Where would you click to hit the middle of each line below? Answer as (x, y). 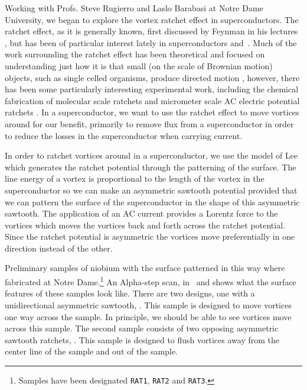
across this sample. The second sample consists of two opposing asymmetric (142, 328)
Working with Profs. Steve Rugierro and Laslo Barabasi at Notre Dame (134, 8)
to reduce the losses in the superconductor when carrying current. (124, 135)
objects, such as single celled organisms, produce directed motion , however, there (152, 77)
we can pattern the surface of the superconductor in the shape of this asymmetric (152, 202)
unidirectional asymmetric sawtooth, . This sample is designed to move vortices (148, 304)
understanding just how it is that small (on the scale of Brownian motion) (139, 65)
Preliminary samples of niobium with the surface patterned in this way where (145, 268)
